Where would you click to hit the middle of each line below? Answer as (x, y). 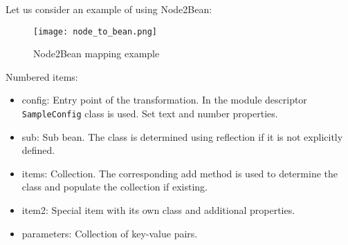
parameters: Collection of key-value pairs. (110, 233)
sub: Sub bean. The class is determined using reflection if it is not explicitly (182, 136)
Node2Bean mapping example (97, 53)
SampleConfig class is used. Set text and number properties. (150, 114)
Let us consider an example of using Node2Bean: (109, 9)
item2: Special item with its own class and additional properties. (158, 210)
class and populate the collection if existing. (115, 187)
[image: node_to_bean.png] (95, 31)
